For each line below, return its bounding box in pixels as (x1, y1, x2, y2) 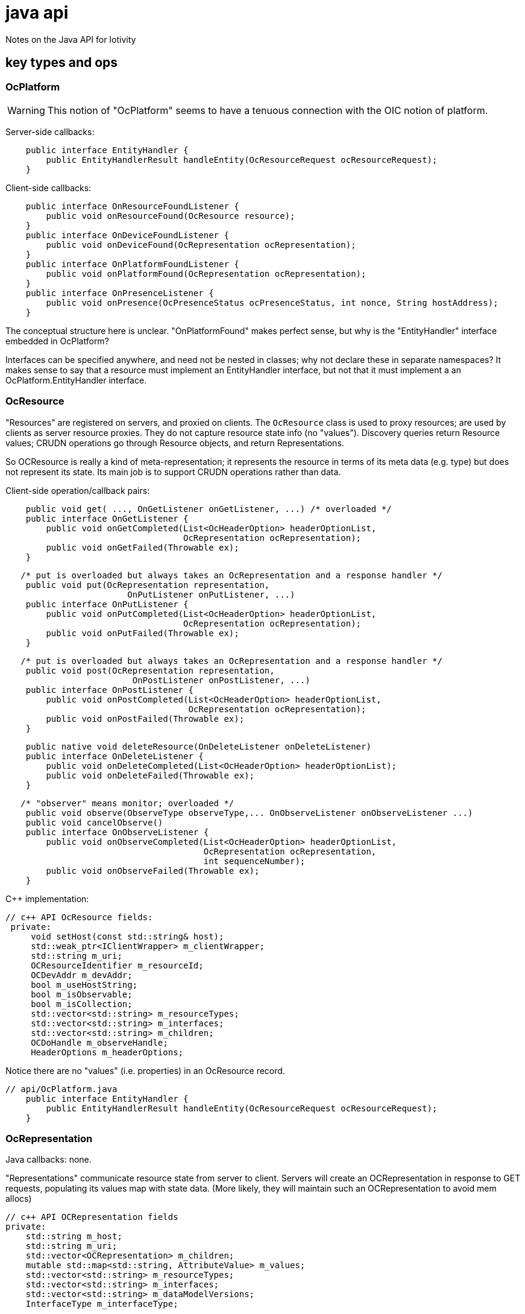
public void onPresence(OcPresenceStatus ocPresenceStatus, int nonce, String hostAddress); (46, 297, 498, 308)
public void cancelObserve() (25, 817, 163, 827)
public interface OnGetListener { (25, 513, 189, 523)
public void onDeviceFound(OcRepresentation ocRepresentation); (46, 239, 356, 250)
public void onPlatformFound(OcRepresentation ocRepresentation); (46, 268, 366, 279)
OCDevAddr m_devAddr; (31, 970, 133, 980)
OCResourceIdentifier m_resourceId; (31, 960, 204, 970)
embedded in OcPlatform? (5, 335, 109, 346)
